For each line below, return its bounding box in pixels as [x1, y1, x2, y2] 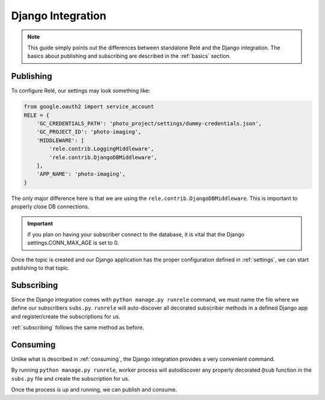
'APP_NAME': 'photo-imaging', [36, 170, 126, 178]
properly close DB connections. [11, 203, 90, 210]
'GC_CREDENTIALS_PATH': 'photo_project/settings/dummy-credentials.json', [36, 120, 262, 127]
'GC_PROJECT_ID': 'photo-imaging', [36, 128, 141, 136]
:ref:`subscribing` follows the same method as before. [11, 324, 144, 331]
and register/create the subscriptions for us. [11, 313, 120, 320]
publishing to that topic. [11, 264, 70, 272]
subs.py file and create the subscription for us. [11, 375, 130, 382]
